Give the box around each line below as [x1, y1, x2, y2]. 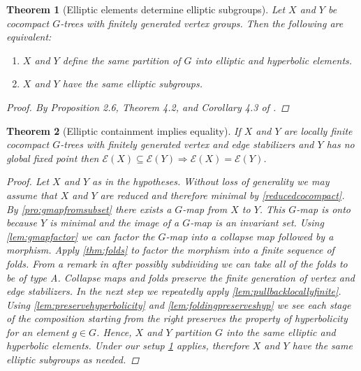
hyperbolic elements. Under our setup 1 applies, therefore [6, 338, 249, 353]
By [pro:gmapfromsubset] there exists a [6, 201, 172, 216]
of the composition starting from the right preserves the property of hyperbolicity [6, 311, 348, 326]
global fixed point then [6, 150, 99, 165]
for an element [6, 324, 69, 339]
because [6, 215, 38, 230]
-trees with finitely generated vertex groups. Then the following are [60, 15, 344, 30]
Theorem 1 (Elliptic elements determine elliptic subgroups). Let [6, 2, 286, 16]
